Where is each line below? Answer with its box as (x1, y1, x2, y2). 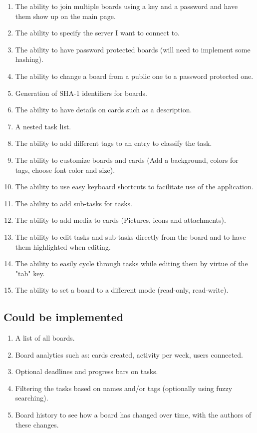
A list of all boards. (15, 333, 75, 343)
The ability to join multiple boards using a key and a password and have (15, 1, 238, 11)
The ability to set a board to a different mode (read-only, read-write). (15, 285, 229, 295)
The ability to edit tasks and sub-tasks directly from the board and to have (15, 231, 246, 242)
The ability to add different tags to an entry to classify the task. (15, 138, 212, 148)
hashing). (15, 54, 43, 64)
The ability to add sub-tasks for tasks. (15, 198, 132, 208)
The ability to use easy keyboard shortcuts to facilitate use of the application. (15, 181, 254, 192)
